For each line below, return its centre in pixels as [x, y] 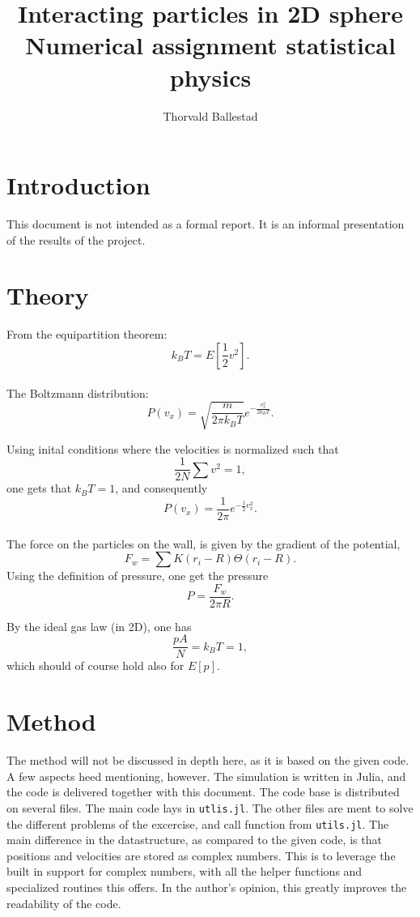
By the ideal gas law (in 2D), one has [99, 626]
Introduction [78, 185]
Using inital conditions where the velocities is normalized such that [173, 448]
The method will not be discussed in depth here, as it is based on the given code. [208, 760]
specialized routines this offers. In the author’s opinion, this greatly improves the [207, 887]
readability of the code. [64, 903]
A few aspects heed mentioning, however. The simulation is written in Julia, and [206, 776]
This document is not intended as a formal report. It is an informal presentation [206, 224]
